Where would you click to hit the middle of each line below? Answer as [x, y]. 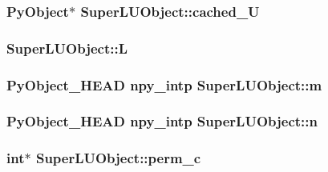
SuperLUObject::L [67, 48]
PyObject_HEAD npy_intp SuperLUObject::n [162, 121]
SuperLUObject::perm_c [118, 158]
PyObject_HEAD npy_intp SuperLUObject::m [164, 84]
